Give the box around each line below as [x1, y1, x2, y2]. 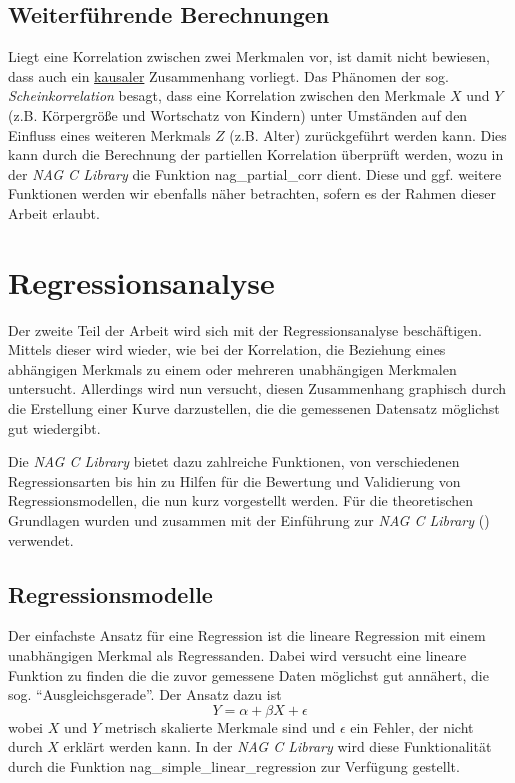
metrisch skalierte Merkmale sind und [104, 716, 336, 737]
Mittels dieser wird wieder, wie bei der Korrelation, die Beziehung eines [8, 339, 446, 360]
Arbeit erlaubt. [8, 202, 100, 223]
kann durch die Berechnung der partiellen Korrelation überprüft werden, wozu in [8, 144, 504, 165]
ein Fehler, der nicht [350, 716, 474, 737]
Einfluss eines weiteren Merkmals [8, 124, 211, 145]
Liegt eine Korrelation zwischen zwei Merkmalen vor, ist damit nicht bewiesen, [8, 46, 490, 67]
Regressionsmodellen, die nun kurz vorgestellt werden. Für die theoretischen [8, 490, 474, 511]
